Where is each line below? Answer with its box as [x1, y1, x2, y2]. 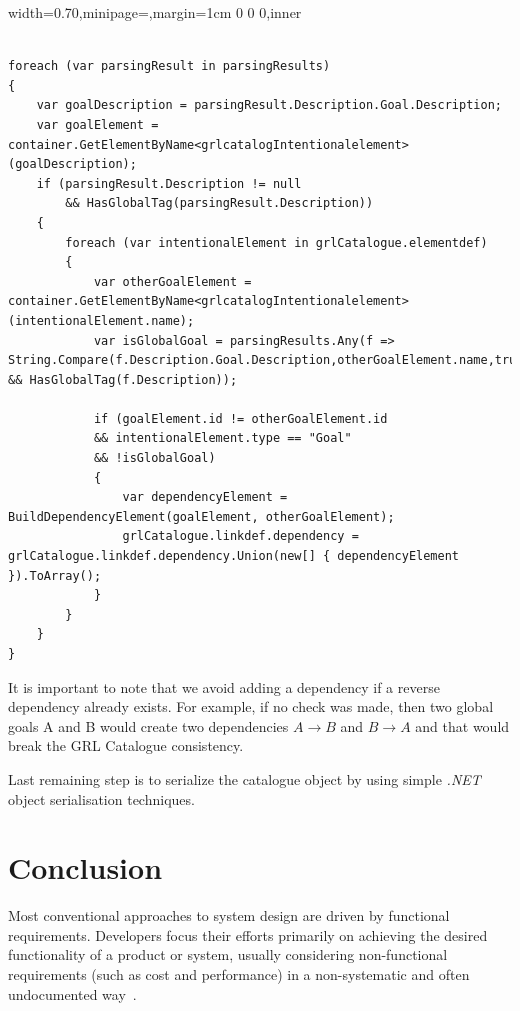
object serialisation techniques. [8, 788, 195, 809]
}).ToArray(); [8, 568, 102, 583]
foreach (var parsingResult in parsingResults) [8, 59, 331, 74]
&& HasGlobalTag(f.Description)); [8, 372, 238, 387]
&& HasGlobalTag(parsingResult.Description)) [65, 196, 374, 211]
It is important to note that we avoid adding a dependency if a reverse [8, 676, 440, 697]
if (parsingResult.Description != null [36, 176, 302, 191]
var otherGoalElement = [93, 274, 252, 289]
